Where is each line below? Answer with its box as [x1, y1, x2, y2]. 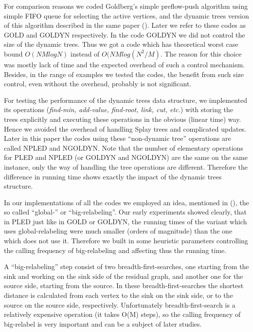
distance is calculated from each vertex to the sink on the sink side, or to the [4, 290, 233, 300]
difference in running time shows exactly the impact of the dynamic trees [4, 171, 222, 181]
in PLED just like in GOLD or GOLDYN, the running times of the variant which [4, 216, 247, 226]
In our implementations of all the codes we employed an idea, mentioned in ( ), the [4, 197, 249, 207]
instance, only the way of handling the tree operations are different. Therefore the [4, 161, 248, 172]
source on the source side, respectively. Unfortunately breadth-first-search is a [4, 299, 235, 310]
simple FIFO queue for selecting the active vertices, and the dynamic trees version [4, 10, 249, 20]
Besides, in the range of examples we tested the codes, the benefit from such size [4, 69, 244, 79]
